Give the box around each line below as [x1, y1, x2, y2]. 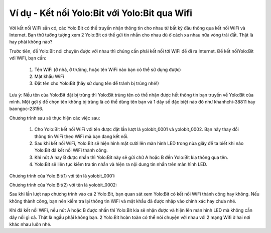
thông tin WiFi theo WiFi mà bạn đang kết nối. [34, 133, 129, 139]
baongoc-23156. [9, 105, 44, 112]
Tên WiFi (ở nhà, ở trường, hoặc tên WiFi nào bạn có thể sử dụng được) [34, 66, 181, 72]
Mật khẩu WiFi [34, 73, 64, 79]
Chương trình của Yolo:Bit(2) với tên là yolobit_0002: [9, 181, 117, 187]
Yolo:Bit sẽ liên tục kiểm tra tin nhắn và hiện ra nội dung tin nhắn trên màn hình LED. [34, 161, 208, 167]
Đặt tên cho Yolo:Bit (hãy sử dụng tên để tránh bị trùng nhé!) [34, 80, 159, 86]
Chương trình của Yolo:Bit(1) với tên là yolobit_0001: [9, 172, 115, 178]
